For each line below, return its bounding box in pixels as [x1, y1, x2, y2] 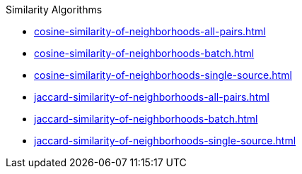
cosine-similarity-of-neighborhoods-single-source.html [34, 69, 292, 81]
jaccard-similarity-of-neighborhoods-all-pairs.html [34, 91, 269, 103]
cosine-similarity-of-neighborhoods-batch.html [34, 47, 255, 59]
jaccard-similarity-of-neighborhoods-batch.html [34, 113, 258, 125]
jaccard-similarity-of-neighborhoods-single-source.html [34, 135, 296, 147]
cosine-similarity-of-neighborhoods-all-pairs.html [34, 25, 266, 37]
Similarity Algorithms [6, 4, 103, 15]
